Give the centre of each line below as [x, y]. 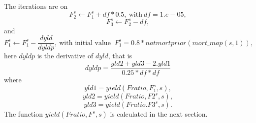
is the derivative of [65, 56]
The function [23, 114]
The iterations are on [36, 6]
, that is [120, 56]
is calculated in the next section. [159, 114]
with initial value [85, 43]
